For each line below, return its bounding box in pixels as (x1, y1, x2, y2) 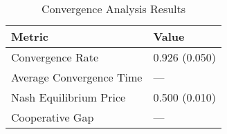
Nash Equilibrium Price (11, 89, 126, 105)
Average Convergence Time (11, 69, 143, 85)
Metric (11, 28, 48, 44)
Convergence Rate (11, 49, 99, 65)
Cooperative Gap (11, 109, 94, 125)
